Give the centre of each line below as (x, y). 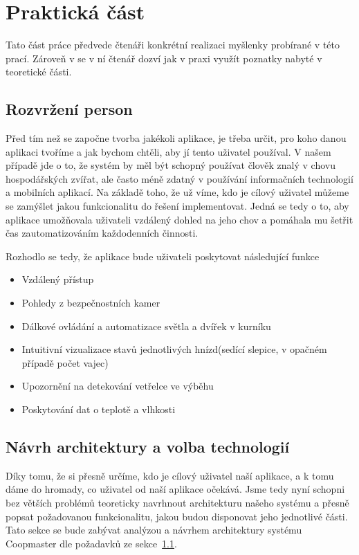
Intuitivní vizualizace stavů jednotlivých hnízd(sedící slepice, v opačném (174, 349)
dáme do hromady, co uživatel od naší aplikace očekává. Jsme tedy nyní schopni (175, 489)
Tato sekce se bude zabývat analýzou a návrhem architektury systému (154, 530)
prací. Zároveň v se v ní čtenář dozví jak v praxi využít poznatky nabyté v (164, 58)
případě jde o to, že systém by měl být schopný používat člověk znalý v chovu (171, 165)
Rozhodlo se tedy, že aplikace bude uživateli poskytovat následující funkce (163, 256)
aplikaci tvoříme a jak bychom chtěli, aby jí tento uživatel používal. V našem (168, 151)
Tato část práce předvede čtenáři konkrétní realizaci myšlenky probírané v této (173, 45)
